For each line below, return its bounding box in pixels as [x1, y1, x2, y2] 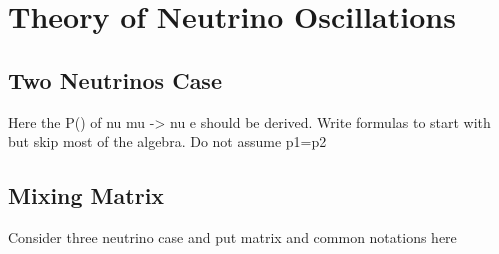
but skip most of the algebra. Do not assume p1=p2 [8, 131, 327, 152]
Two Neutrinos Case [8, 64, 222, 95]
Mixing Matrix [8, 180, 165, 211]
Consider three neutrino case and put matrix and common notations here [8, 226, 457, 247]
